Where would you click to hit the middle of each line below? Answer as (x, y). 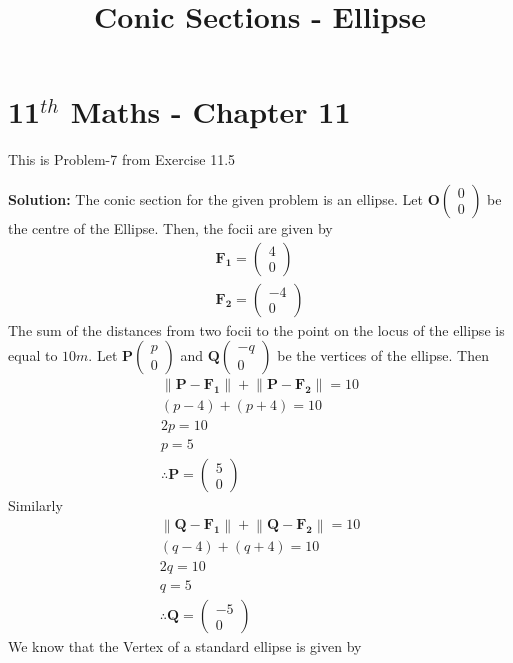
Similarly (35, 505)
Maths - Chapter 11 (210, 111)
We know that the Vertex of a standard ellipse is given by (185, 646)
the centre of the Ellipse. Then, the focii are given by (170, 227)
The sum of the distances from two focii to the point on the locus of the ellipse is (256, 329)
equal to (33, 355)
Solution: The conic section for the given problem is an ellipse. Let (216, 198)
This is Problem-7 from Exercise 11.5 (122, 159)
